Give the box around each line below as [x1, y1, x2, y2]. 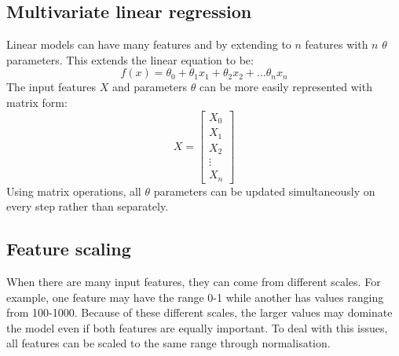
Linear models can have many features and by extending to [6, 36, 291, 53]
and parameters [112, 79, 188, 95]
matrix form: [6, 94, 68, 110]
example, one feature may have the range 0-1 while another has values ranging [6, 288, 384, 305]
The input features [6, 79, 97, 95]
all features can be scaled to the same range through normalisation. [6, 335, 331, 351]
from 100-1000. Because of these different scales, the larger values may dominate [6, 304, 393, 321]
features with [305, 36, 368, 53]
